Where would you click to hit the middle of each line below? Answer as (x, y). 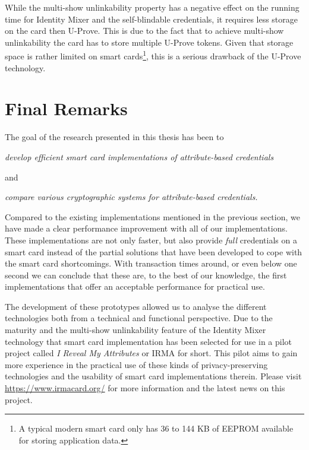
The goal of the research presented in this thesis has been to (114, 137)
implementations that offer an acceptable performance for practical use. (135, 286)
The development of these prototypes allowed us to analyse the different (136, 306)
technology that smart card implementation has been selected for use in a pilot (149, 341)
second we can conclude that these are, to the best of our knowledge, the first (146, 275)
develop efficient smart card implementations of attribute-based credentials (139, 156)
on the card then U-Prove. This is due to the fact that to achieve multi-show (144, 31)
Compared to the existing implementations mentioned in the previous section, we (152, 216)
